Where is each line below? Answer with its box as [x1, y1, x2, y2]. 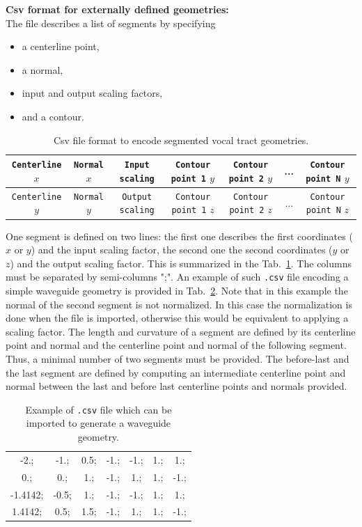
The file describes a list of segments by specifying [6, 15, 216, 30]
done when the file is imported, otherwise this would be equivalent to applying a [6, 310, 349, 325]
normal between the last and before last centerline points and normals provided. [6, 379, 347, 393]
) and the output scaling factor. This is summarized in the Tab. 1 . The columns [10, 255, 352, 270]
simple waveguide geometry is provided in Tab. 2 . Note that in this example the [6, 283, 348, 297]
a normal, [22, 62, 63, 77]
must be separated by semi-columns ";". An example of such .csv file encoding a [6, 269, 349, 284]
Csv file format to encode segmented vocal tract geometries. [53, 132, 309, 147]
